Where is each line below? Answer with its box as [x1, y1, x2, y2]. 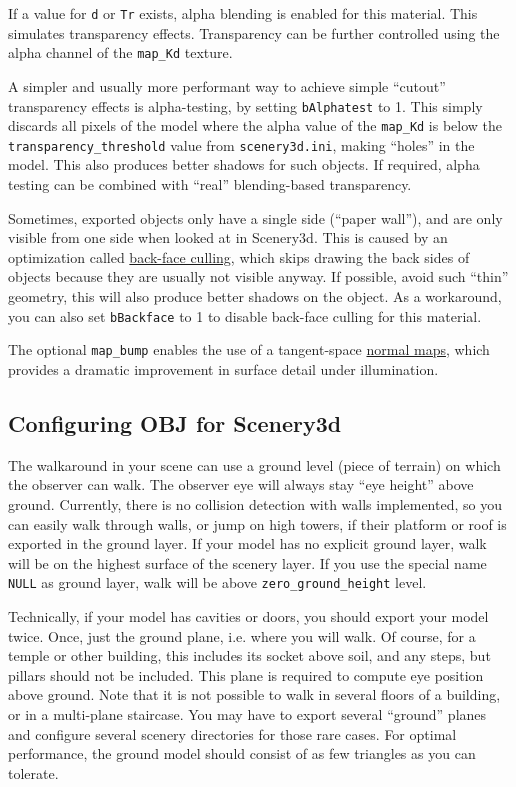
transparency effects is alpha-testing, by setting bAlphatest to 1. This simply [8, 95, 483, 116]
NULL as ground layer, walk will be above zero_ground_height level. [8, 572, 427, 593]
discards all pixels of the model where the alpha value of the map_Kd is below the [8, 115, 503, 136]
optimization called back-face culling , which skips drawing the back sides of [8, 246, 470, 267]
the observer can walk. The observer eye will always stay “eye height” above [8, 474, 474, 495]
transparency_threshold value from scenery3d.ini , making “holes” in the [8, 134, 475, 155]
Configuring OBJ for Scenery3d [8, 407, 342, 438]
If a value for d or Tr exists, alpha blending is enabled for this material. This [8, 3, 478, 23]
